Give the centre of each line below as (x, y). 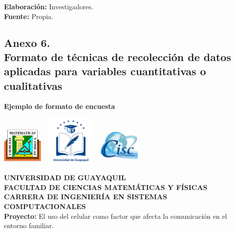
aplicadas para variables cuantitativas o (105, 71)
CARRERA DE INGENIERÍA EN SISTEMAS (86, 197)
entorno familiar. (29, 225)
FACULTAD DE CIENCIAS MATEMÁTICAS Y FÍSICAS (106, 187)
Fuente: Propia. (29, 16)
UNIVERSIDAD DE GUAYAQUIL (65, 178)
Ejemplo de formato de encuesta (60, 106)
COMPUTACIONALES (45, 206)
